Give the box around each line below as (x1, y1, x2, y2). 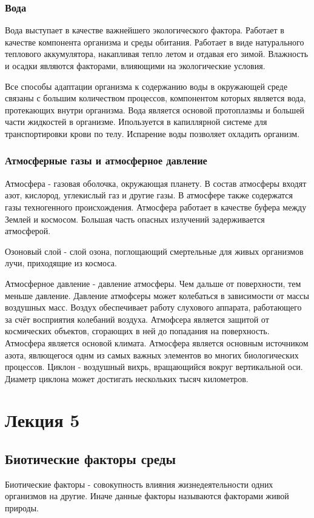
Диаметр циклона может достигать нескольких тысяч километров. (5, 372, 249, 385)
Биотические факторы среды (5, 449, 176, 468)
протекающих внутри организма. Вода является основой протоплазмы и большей (5, 103, 305, 116)
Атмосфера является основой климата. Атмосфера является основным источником (5, 336, 309, 349)
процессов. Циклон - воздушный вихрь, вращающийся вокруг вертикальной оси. (5, 360, 303, 373)
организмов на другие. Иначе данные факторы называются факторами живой (5, 489, 289, 502)
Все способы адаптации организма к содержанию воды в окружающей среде (5, 79, 288, 92)
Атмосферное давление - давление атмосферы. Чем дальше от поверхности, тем (5, 277, 301, 289)
